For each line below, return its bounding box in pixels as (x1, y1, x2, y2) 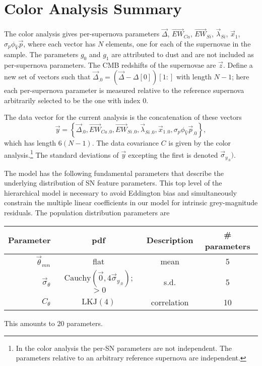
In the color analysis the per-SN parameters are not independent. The (16, 342, 232, 353)
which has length (4, 137, 56, 148)
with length (176, 71, 212, 82)
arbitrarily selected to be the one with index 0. (4, 95, 149, 105)
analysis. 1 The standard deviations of (4, 148, 119, 160)
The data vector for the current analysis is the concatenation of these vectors (4, 112, 242, 122)
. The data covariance (92, 137, 159, 148)
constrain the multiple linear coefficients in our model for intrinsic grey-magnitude (4, 197, 258, 208)
